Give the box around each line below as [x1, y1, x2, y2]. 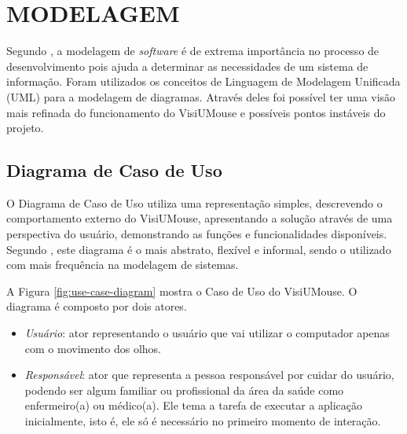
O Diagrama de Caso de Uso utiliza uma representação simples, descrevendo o [6, 194, 383, 211]
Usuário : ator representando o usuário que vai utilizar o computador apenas [24, 325, 390, 341]
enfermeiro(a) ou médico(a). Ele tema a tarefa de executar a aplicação [24, 397, 363, 414]
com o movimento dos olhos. [24, 340, 161, 356]
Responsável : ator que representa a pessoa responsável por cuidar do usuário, [24, 366, 394, 383]
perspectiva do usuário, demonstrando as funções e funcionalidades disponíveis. [6, 226, 387, 242]
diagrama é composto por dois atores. [6, 298, 187, 314]
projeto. [6, 120, 44, 136]
